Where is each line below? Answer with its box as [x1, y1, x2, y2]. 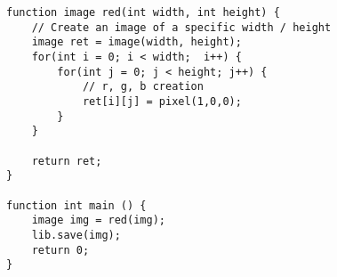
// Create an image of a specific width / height [31, 20, 332, 34]
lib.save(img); [31, 228, 121, 241]
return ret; [31, 154, 102, 167]
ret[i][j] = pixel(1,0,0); [82, 94, 242, 108]
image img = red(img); [31, 214, 165, 227]
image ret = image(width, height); [31, 36, 242, 49]
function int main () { [6, 199, 147, 212]
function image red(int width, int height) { [6, 6, 280, 19]
